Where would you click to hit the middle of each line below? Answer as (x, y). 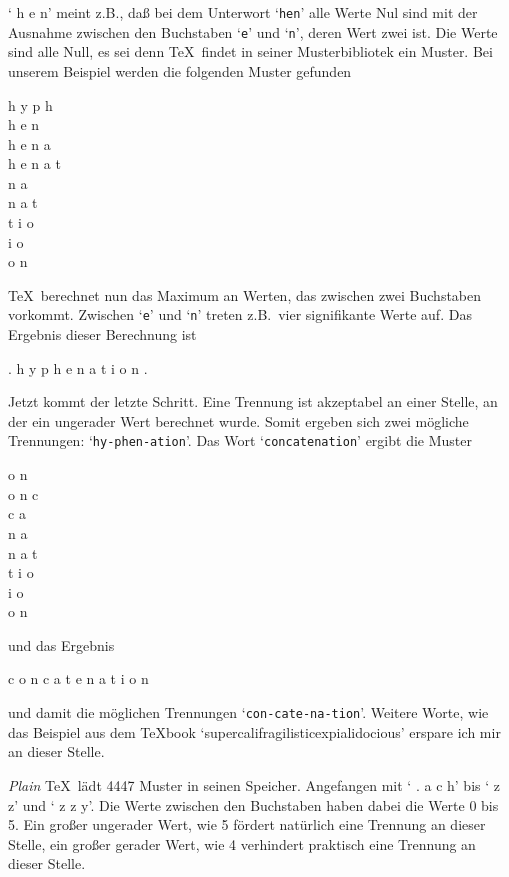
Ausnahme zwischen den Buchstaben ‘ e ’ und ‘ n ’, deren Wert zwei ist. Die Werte (253, 31)
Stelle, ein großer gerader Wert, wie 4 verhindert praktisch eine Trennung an (242, 843)
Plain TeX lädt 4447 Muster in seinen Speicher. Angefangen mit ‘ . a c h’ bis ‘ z (254, 784)
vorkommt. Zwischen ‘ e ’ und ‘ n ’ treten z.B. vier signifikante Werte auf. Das (240, 314)
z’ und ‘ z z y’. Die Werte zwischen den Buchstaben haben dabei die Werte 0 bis (253, 804)
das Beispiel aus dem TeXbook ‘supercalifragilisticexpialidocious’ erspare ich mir (254, 731)
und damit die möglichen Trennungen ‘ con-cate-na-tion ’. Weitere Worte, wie (248, 712)
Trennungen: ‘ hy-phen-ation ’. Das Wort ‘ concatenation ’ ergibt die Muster (240, 440)
